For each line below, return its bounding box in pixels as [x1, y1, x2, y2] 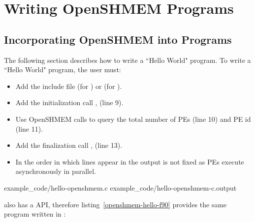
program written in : [4, 209, 66, 219]
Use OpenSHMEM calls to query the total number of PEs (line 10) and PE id [15, 113, 251, 124]
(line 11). [15, 123, 43, 134]
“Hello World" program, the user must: [4, 64, 121, 75]
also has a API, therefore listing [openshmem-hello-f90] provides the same [4, 199, 227, 209]
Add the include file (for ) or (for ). [15, 81, 122, 91]
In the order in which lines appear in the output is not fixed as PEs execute [15, 156, 244, 166]
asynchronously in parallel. [15, 166, 96, 176]
